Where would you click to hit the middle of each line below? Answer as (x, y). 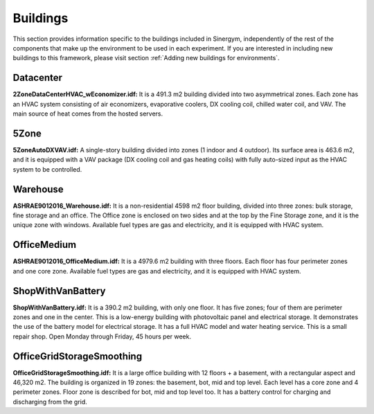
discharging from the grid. (50, 402)
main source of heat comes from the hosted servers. (88, 114)
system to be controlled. (47, 169)
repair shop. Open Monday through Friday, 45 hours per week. (102, 336)
